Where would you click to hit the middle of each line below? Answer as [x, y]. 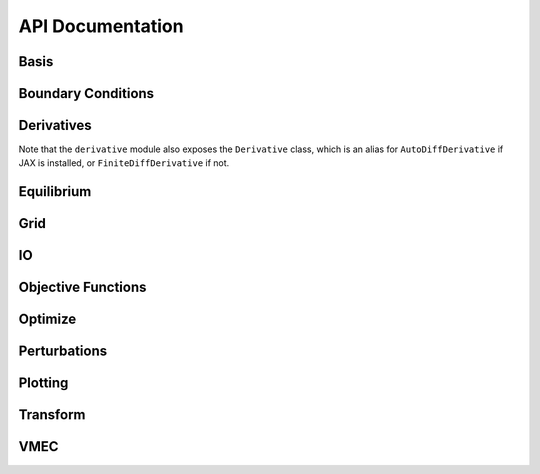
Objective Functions [82, 287]
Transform [52, 415]
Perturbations [63, 351]
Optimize [47, 319]
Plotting [43, 383]
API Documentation [101, 26]
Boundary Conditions [86, 93]
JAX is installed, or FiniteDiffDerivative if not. [124, 163]
